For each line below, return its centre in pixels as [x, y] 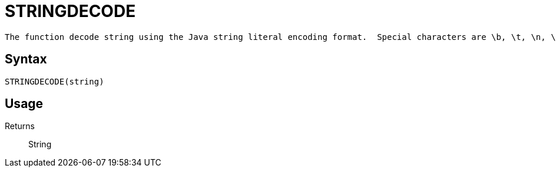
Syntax [26, 59]
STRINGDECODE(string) [54, 81]
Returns [20, 126]
